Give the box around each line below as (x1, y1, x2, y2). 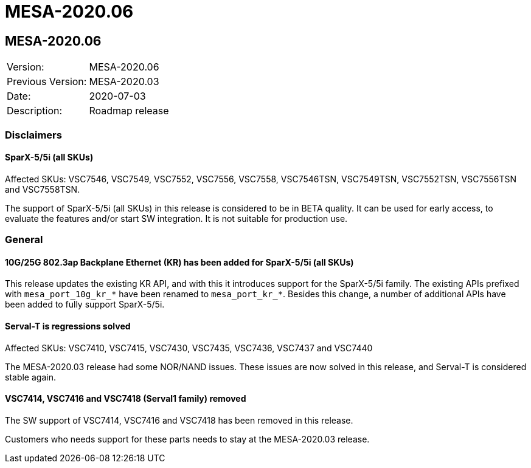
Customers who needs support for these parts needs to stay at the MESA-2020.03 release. (5, 433, 370, 444)
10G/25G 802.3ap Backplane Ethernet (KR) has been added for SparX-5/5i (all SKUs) (5, 256, 354, 267)
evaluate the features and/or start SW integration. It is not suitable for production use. (5, 213, 348, 224)
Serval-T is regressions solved (5, 320, 131, 331)
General (5, 233, 43, 246)
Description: (7, 105, 63, 117)
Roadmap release (89, 105, 169, 117)
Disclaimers (5, 128, 62, 141)
